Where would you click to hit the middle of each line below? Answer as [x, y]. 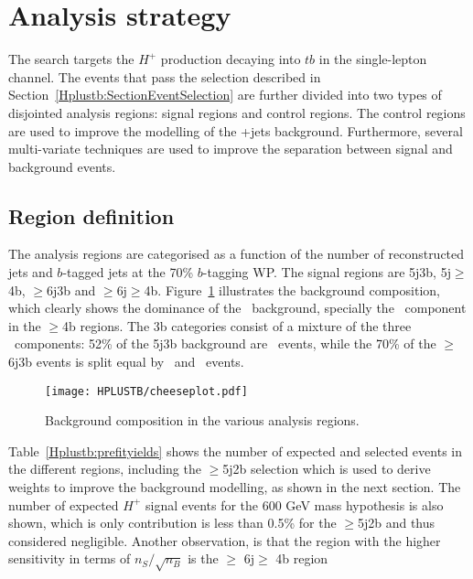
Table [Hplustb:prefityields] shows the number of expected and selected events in [235, 450]
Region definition [91, 215]
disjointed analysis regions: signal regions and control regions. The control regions [237, 112]
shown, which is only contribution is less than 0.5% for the [172, 523]
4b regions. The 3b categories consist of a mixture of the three [237, 325]
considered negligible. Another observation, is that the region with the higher [225, 540]
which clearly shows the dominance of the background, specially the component [237, 308]
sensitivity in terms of [70, 558]
